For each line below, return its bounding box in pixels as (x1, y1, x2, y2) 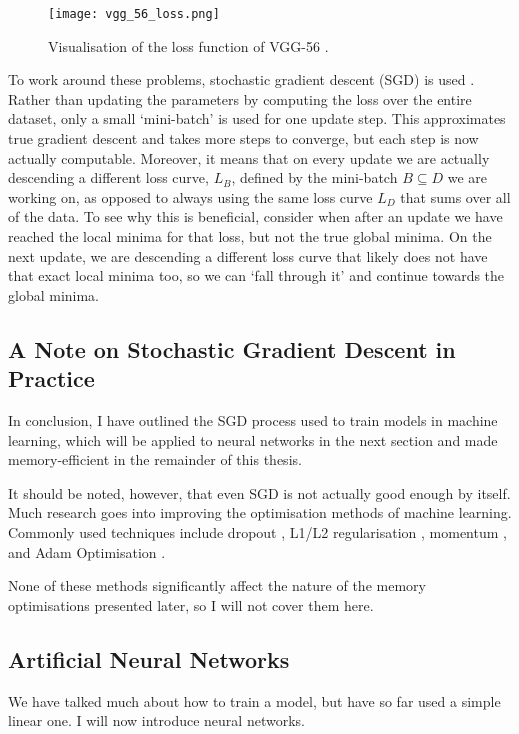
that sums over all (400, 186, 511, 207)
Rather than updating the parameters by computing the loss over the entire (8, 88, 472, 109)
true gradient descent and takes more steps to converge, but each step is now (8, 128, 479, 149)
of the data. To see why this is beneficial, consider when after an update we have (8, 206, 503, 227)
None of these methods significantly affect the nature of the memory (8, 575, 426, 596)
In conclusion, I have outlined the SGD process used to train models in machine (8, 409, 498, 430)
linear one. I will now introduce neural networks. (8, 710, 305, 731)
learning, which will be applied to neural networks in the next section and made (8, 429, 498, 450)
